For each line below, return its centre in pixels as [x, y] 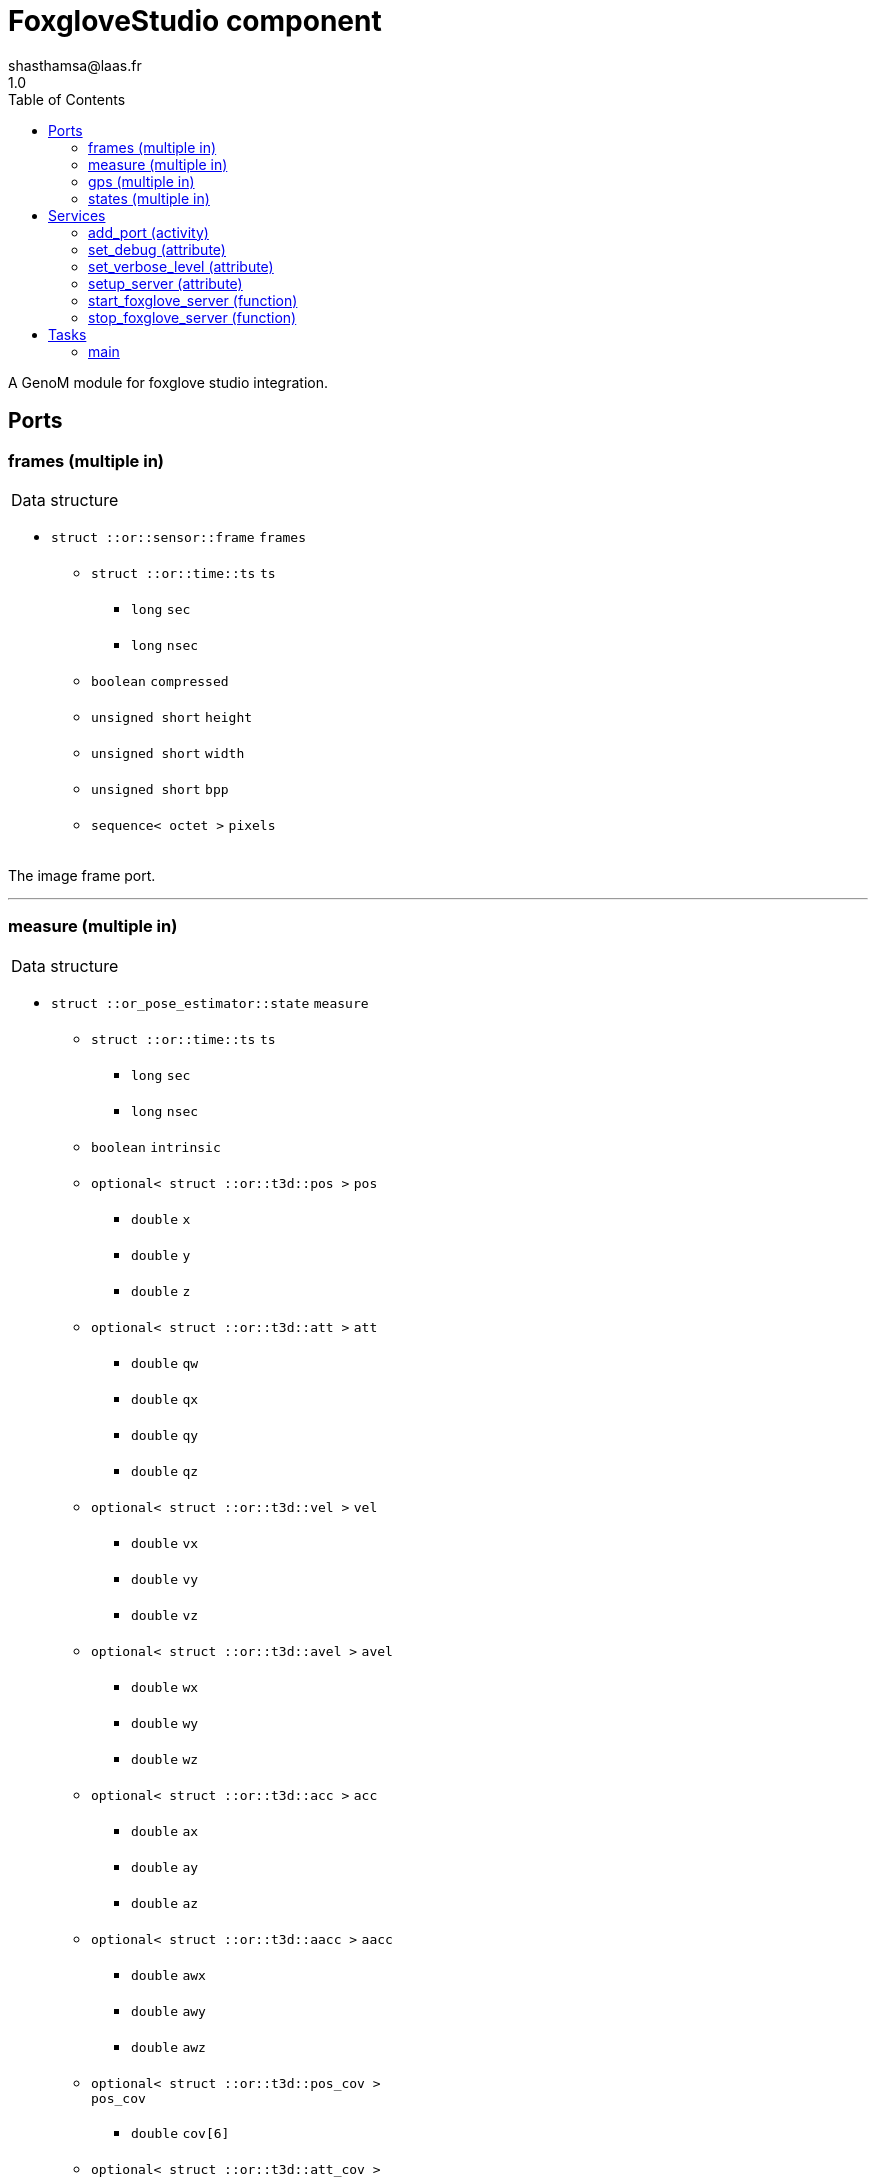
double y [161, 1255]
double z [161, 1291]
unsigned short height [172, 717]
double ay [165, 1867]
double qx [165, 1399]
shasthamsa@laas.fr [75, 65]
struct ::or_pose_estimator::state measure [210, 1003]
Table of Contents [67, 99]
